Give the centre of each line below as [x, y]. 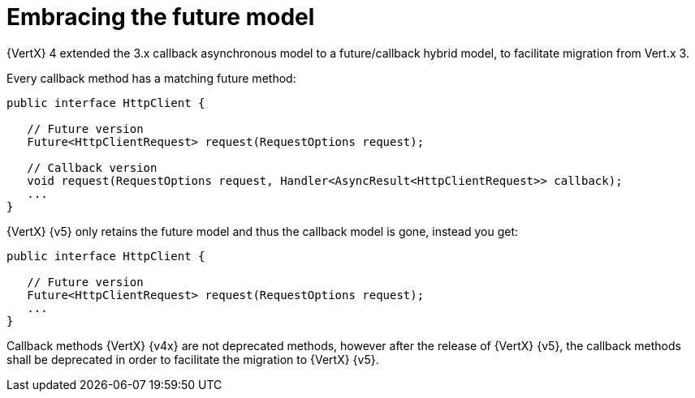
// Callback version [92, 167]
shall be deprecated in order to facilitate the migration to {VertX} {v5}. [193, 359]
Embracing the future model [161, 17]
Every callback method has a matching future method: [151, 78]
